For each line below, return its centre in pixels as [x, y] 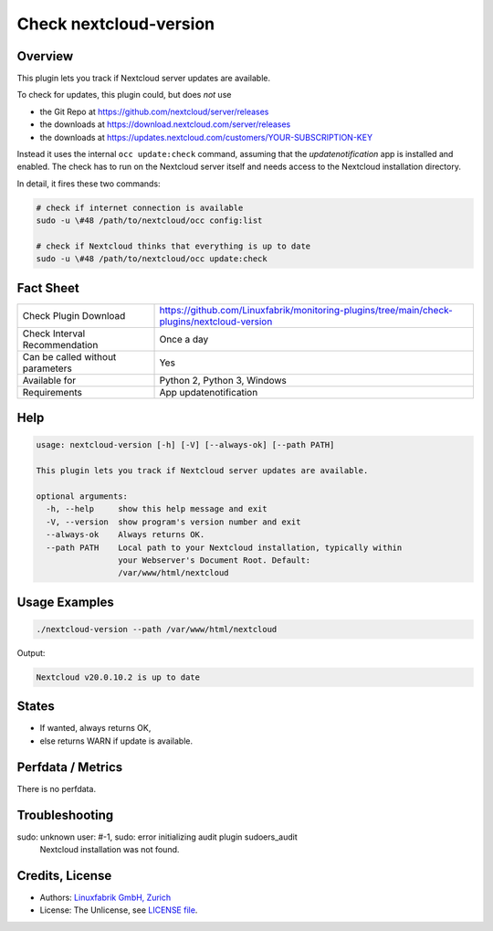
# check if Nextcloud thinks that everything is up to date [173, 246]
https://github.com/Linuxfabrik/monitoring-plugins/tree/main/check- [306, 310]
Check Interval [54, 333]
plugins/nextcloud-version [216, 322]
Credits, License [64, 876]
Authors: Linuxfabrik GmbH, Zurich [105, 897]
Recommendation [60, 344]
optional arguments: [82, 497]
